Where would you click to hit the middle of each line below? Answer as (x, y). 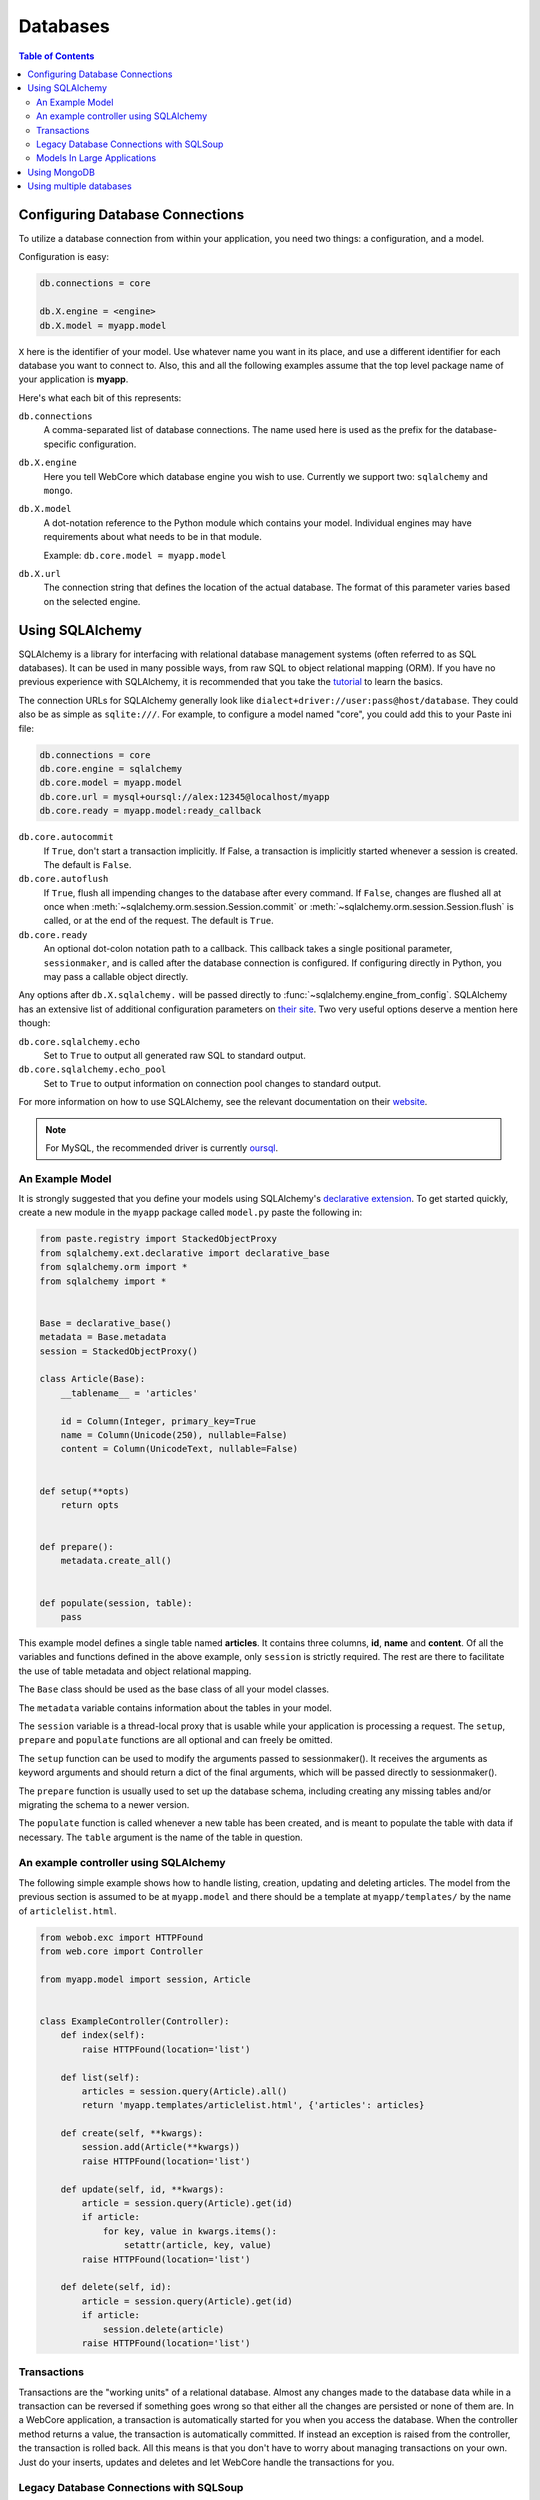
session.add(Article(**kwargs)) (160, 2147)
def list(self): (100, 2077)
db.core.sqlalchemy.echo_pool (92, 1069)
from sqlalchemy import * (103, 1281)
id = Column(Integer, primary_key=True (158, 1421)
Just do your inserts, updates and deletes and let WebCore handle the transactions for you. (206, 2462)
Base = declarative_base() (105, 1323)
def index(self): (103, 2035)
